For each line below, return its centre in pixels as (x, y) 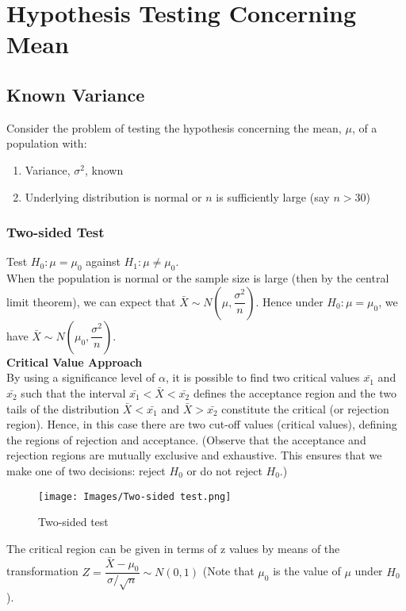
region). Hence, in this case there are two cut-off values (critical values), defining (202, 424)
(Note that (228, 571)
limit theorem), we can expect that (91, 301)
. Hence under (289, 301)
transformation (42, 571)
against (103, 261)
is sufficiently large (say (273, 196)
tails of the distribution (63, 408)
